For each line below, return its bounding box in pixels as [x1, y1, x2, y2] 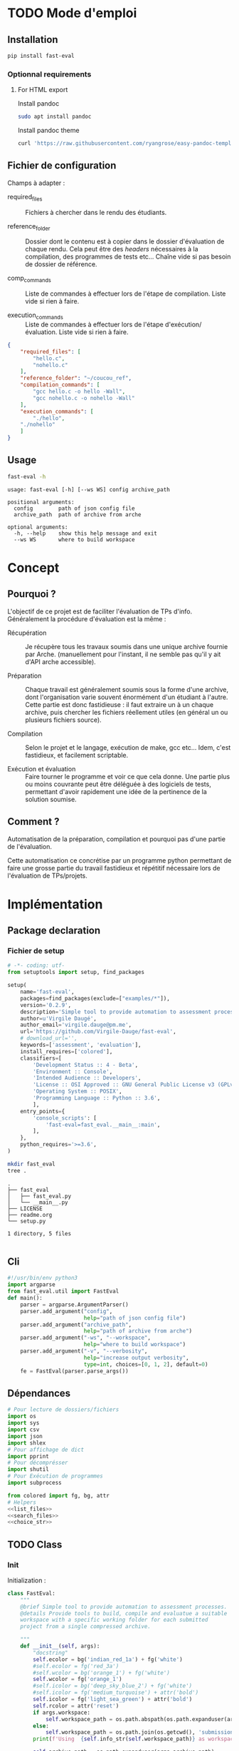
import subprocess [7, 1480, 62, 1487]
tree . [7, 1167, 27, 1174]
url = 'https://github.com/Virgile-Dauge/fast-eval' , [20, 1028, 176, 1035]
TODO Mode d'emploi [7, 5, 137, 21]
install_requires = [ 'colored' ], [20, 1048, 113, 1055]
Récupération [7, 628, 47, 637]
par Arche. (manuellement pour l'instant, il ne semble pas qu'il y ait [25, 650, 221, 658]
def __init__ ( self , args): [20, 1642, 100, 1650]
